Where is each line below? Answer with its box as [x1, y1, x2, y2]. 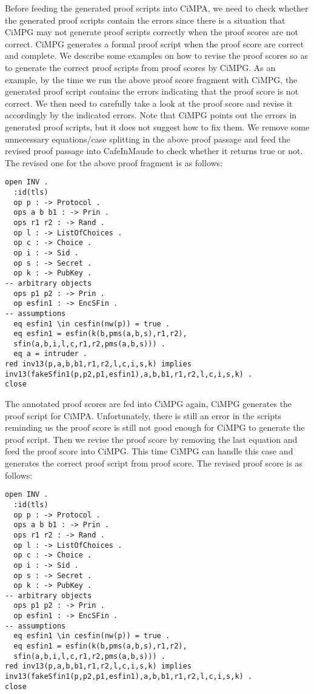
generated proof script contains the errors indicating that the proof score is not [5, 85, 299, 98]
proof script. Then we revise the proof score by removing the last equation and [5, 433, 298, 445]
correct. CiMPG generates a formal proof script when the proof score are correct [5, 37, 304, 50]
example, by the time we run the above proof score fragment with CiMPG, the [5, 73, 298, 86]
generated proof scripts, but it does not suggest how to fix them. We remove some [5, 120, 310, 133]
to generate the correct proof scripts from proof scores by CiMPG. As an [5, 61, 276, 73]
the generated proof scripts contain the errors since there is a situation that [5, 13, 286, 26]
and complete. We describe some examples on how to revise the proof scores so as [5, 49, 309, 62]
